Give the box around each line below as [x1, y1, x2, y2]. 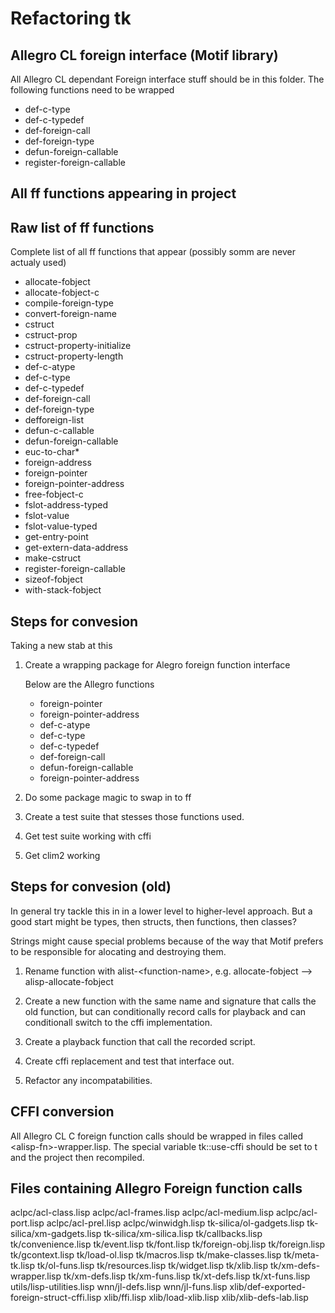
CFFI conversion [10, 1103, 115, 1121]
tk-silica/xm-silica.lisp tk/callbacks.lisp [103, 1228, 263, 1240]
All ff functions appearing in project [10, 185, 237, 202]
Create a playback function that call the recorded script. [24, 1035, 256, 1047]
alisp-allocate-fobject [24, 975, 114, 987]
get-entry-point [24, 531, 89, 543]
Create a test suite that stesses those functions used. [24, 811, 245, 823]
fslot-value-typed [24, 520, 98, 532]
